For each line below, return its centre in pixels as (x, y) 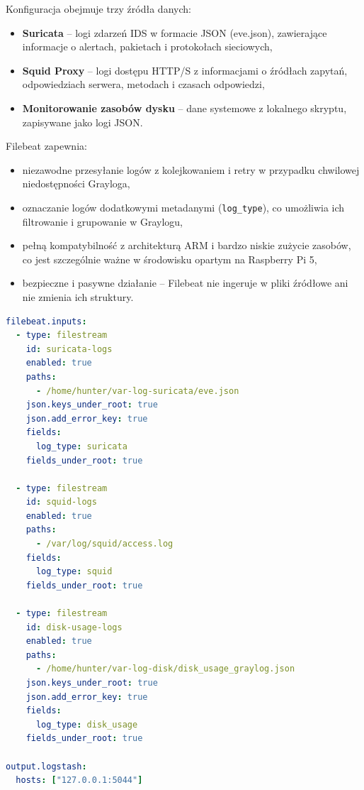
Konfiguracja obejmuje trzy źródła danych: (98, 9)
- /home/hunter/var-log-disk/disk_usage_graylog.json (165, 669)
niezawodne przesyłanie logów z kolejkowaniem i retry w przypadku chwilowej (191, 169)
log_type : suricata (81, 446)
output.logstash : (46, 766)
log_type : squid (74, 572)
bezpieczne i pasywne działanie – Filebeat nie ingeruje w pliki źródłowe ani (185, 283)
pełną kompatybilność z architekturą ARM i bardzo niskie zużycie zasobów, (187, 245)
